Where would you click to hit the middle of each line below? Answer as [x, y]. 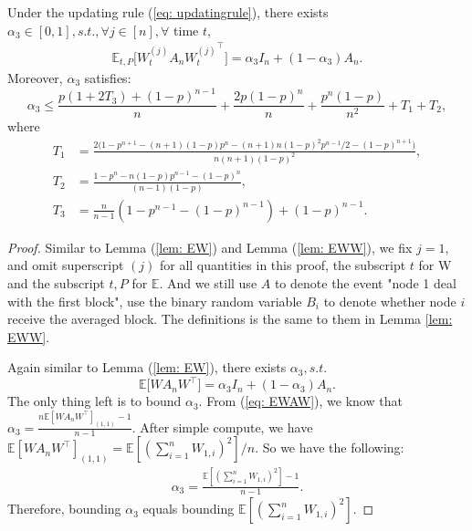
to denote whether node [390, 301]
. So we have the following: [330, 448]
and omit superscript [66, 265]
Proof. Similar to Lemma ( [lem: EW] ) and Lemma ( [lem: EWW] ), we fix [210, 247]
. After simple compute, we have [222, 427]
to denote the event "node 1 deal [365, 282]
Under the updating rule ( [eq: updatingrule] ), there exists [168, 12]
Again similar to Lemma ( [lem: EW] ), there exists [147, 367]
